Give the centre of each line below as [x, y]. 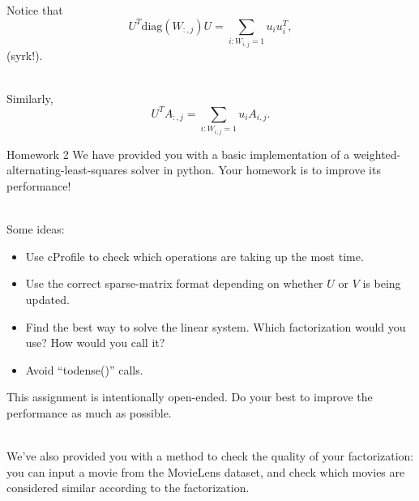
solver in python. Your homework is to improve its [256, 170]
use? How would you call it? [95, 343]
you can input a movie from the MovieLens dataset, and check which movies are [206, 471]
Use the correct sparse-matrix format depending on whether [174, 283]
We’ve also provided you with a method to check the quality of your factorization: [210, 456]
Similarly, [30, 98]
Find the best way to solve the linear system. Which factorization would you [216, 326]
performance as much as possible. [89, 412]
